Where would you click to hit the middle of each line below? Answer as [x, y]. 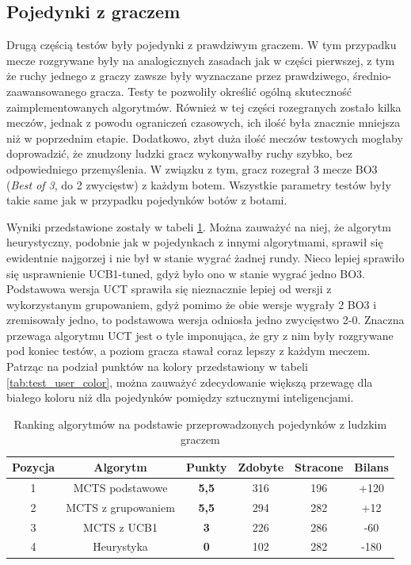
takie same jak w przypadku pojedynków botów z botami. [147, 200]
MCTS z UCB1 [120, 527]
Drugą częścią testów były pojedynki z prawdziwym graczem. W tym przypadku [202, 45]
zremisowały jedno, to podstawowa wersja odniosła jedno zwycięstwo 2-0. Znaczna [205, 320]
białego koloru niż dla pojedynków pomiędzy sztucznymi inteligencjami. [180, 397]
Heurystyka [120, 546]
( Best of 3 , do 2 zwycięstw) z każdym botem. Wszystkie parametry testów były [199, 184]
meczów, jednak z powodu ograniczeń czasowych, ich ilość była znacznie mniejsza [204, 122]
